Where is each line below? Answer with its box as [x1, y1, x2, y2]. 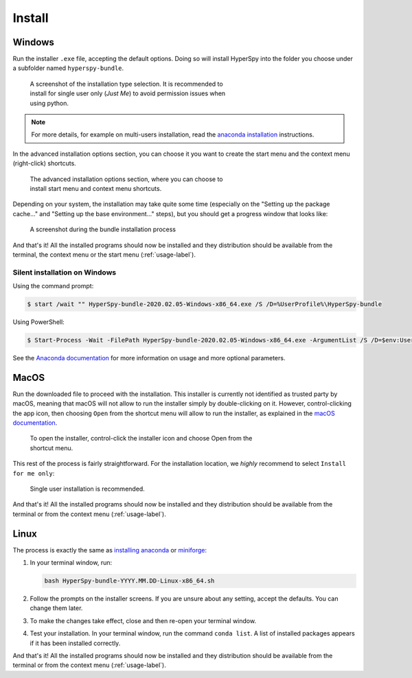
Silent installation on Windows [12, 268, 117, 277]
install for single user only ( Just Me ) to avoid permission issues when [30, 89, 226, 97]
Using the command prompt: [12, 282, 94, 290]
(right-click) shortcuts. [12, 159, 77, 167]
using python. [30, 99, 69, 107]
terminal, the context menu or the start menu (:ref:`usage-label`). [12, 250, 196, 259]
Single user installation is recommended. [30, 484, 146, 493]
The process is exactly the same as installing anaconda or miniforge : [12, 546, 207, 554]
